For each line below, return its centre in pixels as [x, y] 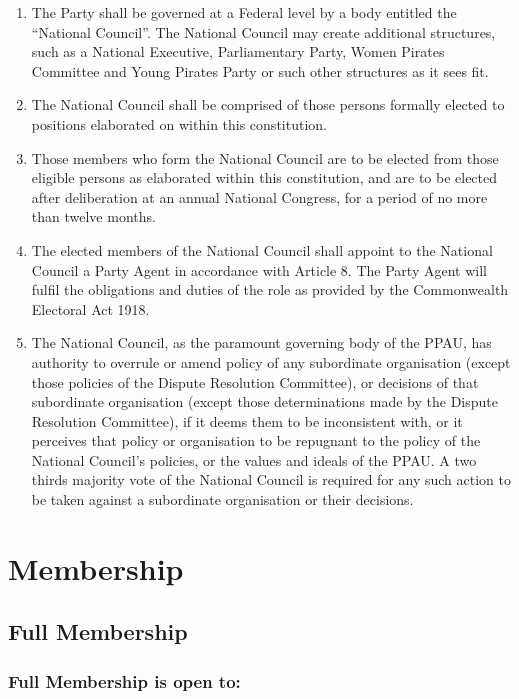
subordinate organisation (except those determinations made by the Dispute [265, 401]
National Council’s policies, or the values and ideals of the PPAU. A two [254, 459]
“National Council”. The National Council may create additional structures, [263, 31]
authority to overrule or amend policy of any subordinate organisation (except [271, 361]
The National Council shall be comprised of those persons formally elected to [268, 104]
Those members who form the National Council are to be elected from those [265, 157]
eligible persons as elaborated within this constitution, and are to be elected [264, 177]
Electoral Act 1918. [90, 308]
